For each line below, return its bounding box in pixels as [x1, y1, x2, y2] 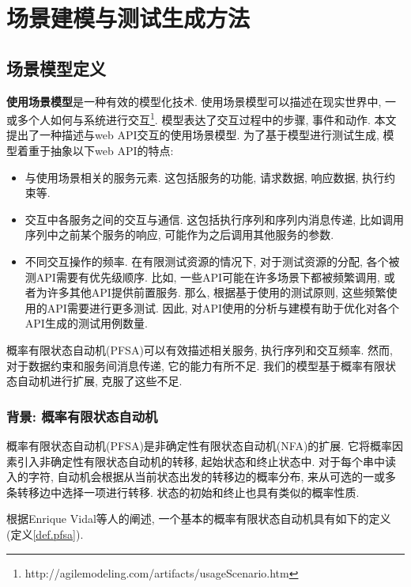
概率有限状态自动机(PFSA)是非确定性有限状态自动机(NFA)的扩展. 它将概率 [6, 437, 392, 453]
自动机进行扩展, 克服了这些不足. [17, 373, 183, 389]
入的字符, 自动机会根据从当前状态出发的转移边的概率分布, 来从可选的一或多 [6, 468, 397, 485]
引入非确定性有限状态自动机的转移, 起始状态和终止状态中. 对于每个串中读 [17, 453, 397, 469]
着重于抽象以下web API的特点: [17, 142, 174, 159]
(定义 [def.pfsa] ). [6, 525, 84, 542]
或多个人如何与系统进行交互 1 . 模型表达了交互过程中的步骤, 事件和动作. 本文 [6, 109, 397, 127]
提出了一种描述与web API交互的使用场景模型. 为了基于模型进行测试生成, [6, 127, 379, 143]
